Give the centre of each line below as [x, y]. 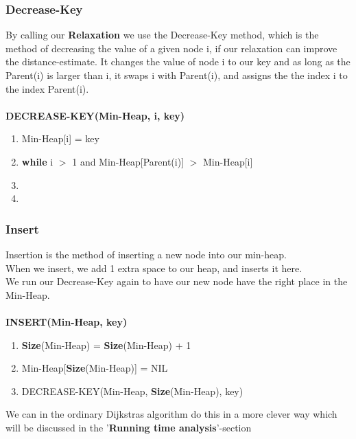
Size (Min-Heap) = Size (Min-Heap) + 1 [106, 345]
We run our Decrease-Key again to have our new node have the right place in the [177, 281]
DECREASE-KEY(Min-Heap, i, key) [95, 115]
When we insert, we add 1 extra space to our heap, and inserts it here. [154, 268]
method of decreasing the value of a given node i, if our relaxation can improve [171, 48]
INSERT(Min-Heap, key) [67, 321]
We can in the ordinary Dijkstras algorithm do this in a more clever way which [171, 414]
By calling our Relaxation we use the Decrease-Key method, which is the [162, 35]
